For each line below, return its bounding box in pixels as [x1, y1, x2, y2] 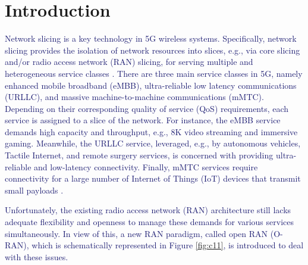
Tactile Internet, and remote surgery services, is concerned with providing [5, 149, 274, 161]
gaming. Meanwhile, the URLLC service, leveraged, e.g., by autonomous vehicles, [5, 137, 301, 149]
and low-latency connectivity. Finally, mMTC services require [34, 160, 258, 173]
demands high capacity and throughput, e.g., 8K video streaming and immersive [5, 125, 298, 138]
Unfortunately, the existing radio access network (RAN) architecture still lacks [5, 204, 291, 216]
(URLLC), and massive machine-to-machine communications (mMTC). [5, 91, 264, 103]
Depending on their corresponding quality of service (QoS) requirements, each [5, 102, 289, 114]
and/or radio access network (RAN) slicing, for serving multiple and [5, 55, 253, 68]
